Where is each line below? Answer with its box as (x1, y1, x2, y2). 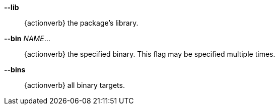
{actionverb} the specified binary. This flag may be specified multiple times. (24, 50, 275, 58)
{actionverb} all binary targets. (24, 81, 125, 89)
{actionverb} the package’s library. (24, 19, 138, 27)
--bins (4, 65, 26, 74)
